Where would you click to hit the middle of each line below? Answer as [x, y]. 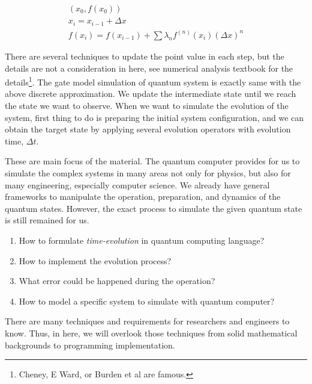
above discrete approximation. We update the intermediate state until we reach [151, 94]
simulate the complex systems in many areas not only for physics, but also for [148, 172]
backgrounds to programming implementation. [90, 345]
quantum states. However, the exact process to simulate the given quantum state [154, 208]
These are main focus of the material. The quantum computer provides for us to [152, 161]
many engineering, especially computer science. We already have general [137, 184]
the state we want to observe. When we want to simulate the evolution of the [147, 106]
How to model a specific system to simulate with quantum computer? [147, 301]
